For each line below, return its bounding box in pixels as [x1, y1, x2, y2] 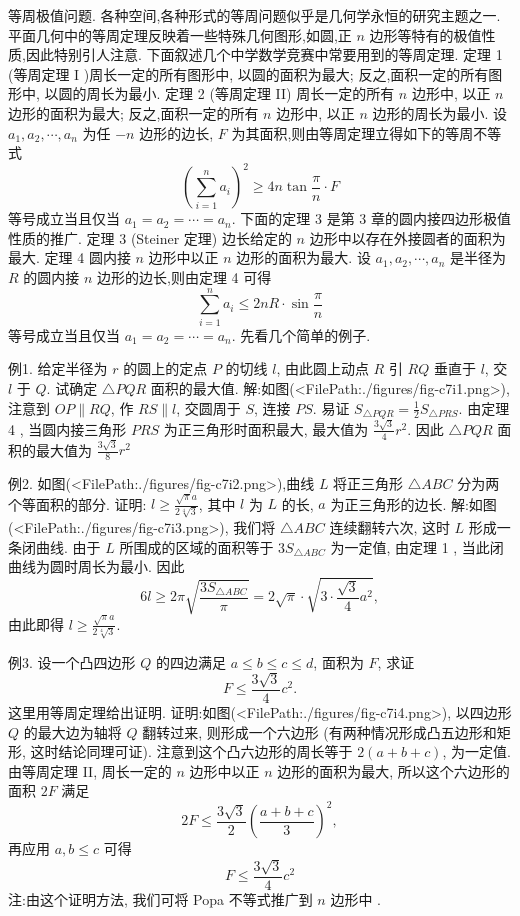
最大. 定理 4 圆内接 [8, 247, 131, 268]
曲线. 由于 [35, 536, 101, 557]
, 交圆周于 [176, 397, 241, 418]
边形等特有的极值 [369, 24, 482, 45]
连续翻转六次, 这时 [329, 517, 450, 538]
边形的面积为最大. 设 [236, 247, 371, 268]
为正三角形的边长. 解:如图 [330, 493, 497, 514]
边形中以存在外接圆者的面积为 [309, 227, 506, 248]
